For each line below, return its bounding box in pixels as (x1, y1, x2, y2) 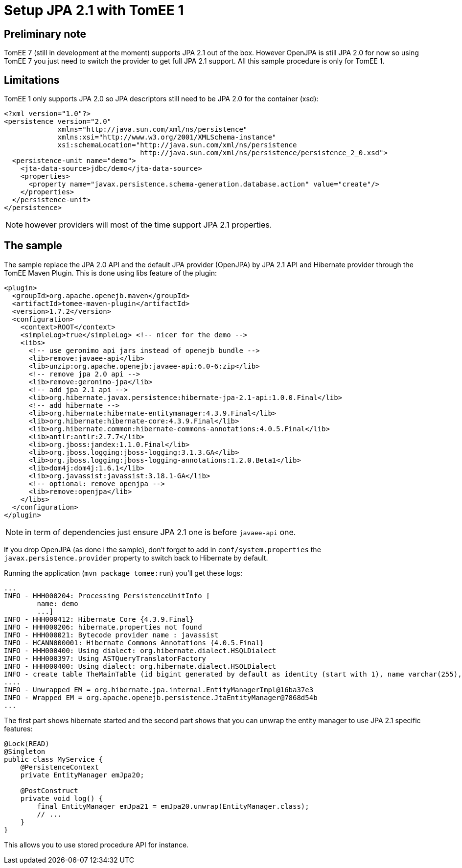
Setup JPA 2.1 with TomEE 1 (4, 2, 184, 19)
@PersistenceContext (20, 763, 99, 771)
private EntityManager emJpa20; (20, 771, 144, 779)
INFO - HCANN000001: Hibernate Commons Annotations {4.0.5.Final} (4, 638, 264, 647)
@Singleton (4, 747, 46, 755)
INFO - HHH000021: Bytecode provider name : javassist (4, 631, 219, 639)
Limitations (4, 73, 60, 86)
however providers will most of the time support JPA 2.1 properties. (25, 220, 272, 230)
